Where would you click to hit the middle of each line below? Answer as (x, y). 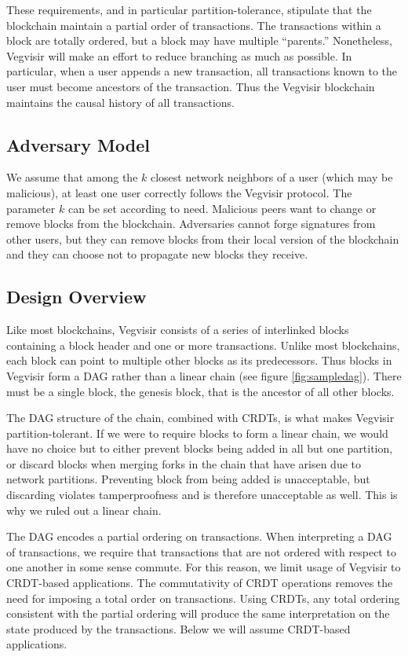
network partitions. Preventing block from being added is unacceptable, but (188, 479)
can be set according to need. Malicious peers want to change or (222, 208)
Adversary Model (78, 144)
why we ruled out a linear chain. (84, 510)
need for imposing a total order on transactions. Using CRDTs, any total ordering (203, 598)
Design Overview (76, 297)
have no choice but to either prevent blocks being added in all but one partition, (200, 448)
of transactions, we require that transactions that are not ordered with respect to (201, 551)
